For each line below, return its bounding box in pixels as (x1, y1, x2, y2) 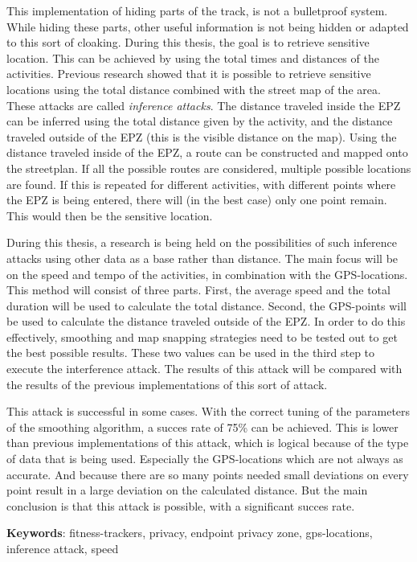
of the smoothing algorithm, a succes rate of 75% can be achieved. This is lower (6, 418, 399, 435)
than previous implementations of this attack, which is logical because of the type (6, 434, 409, 451)
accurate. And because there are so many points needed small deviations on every (6, 466, 409, 482)
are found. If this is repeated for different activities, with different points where (6, 175, 396, 192)
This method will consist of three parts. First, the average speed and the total (6, 281, 390, 298)
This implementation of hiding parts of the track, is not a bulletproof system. (6, 2, 388, 18)
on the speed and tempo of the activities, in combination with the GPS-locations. (6, 265, 408, 282)
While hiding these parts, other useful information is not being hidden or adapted (6, 18, 409, 35)
